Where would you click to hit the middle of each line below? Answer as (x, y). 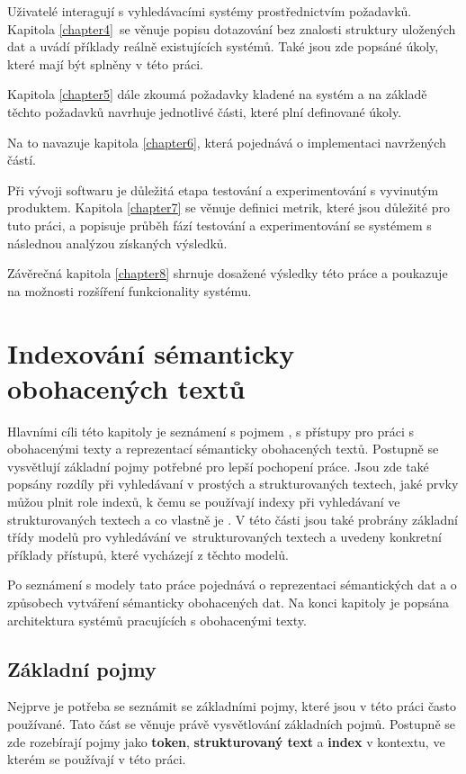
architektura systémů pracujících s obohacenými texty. (157, 620)
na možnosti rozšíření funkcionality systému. (130, 290)
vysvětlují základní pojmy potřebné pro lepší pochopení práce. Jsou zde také (218, 466)
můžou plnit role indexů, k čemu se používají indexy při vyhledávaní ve (204, 501)
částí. (22, 160)
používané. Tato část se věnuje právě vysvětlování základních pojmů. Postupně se (231, 723)
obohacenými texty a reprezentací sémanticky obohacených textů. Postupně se (223, 449)
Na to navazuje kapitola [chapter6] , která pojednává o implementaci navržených (227, 142)
